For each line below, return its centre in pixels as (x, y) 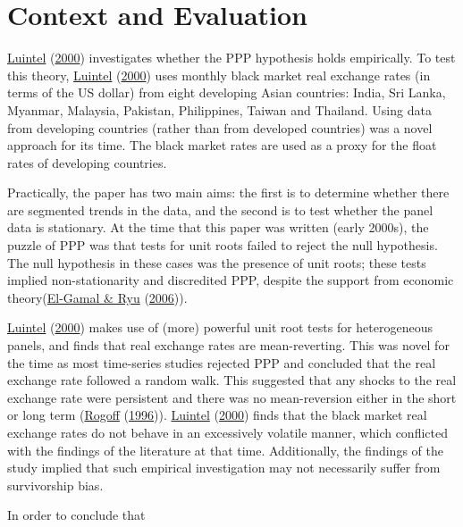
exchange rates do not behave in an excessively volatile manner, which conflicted (227, 432)
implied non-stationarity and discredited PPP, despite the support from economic (231, 280)
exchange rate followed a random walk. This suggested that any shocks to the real (232, 380)
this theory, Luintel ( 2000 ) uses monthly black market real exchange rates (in (219, 75)
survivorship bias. (55, 485)
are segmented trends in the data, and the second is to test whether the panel (220, 209)
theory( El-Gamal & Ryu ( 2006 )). (97, 297)
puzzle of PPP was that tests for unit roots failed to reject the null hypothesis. (223, 245)
